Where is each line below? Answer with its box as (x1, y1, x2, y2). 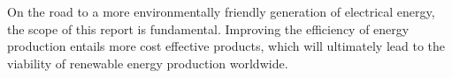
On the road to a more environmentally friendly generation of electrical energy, (7, 3, 435, 20)
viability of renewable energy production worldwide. (7, 53, 288, 72)
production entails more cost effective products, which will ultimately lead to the (7, 37, 445, 55)
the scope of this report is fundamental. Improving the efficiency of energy (7, 19, 410, 38)
